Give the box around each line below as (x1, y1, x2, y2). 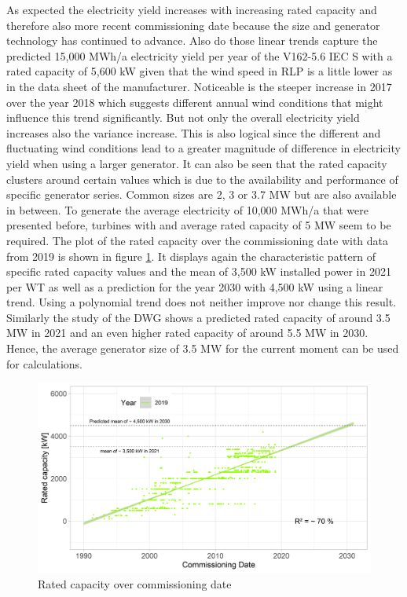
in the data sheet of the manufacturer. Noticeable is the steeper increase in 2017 (6, 78, 392, 94)
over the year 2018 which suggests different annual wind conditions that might (6, 93, 383, 110)
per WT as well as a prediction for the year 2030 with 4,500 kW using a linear (6, 278, 383, 295)
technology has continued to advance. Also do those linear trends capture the (6, 32, 378, 49)
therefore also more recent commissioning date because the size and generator (6, 16, 380, 33)
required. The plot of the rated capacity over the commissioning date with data (6, 232, 389, 248)
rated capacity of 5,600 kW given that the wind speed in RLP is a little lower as (6, 63, 393, 79)
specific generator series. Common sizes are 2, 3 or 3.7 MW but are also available (6, 186, 397, 203)
